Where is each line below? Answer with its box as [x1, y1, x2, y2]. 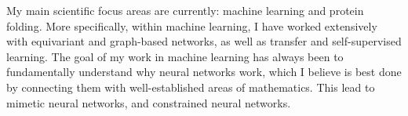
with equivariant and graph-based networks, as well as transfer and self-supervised [6, 33, 402, 49]
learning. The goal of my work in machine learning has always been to [6, 48, 344, 64]
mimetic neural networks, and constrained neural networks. [6, 94, 291, 111]
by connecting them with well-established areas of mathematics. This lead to [6, 78, 375, 95]
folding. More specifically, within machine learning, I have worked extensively [6, 17, 377, 34]
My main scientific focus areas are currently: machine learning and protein [6, 2, 364, 18]
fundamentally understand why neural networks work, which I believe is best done [6, 63, 402, 80]
